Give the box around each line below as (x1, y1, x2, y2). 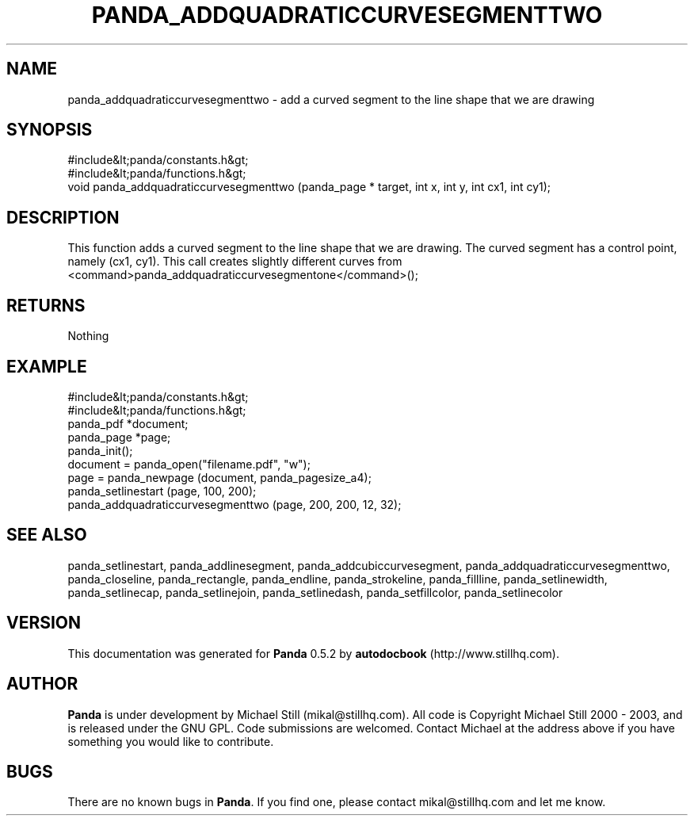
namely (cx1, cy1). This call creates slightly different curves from (67, 254, 402, 269)
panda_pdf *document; (67, 416, 189, 430)
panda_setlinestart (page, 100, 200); (67, 484, 257, 498)
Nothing (67, 329, 109, 343)
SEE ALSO (6, 525, 87, 545)
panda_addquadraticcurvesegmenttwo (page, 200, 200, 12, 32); (67, 497, 402, 511)
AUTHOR (6, 674, 78, 694)
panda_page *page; (67, 430, 171, 444)
